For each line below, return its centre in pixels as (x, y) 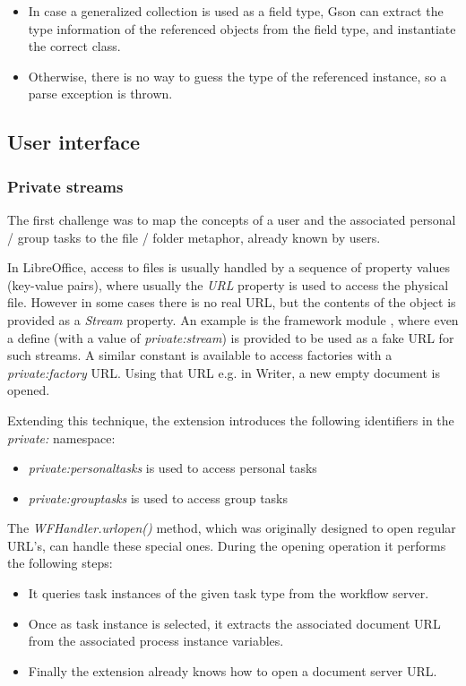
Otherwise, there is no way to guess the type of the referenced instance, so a (237, 76)
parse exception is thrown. (100, 94)
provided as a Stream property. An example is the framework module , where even (233, 319)
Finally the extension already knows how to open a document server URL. (233, 670)
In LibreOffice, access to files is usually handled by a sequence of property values (229, 267)
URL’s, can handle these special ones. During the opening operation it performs (227, 545)
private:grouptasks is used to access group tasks (158, 497)
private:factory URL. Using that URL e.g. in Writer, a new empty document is (224, 372)
